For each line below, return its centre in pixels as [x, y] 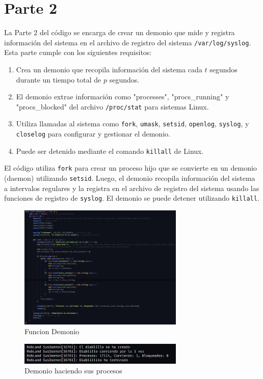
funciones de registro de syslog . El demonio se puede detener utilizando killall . [132, 198]
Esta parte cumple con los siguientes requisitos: [78, 52]
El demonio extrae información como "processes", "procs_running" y [123, 97]
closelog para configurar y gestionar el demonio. [93, 134]
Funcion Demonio [52, 331]
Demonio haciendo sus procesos [73, 371]
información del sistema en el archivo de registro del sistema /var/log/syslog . [128, 42]
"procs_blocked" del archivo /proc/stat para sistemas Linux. [112, 106]
